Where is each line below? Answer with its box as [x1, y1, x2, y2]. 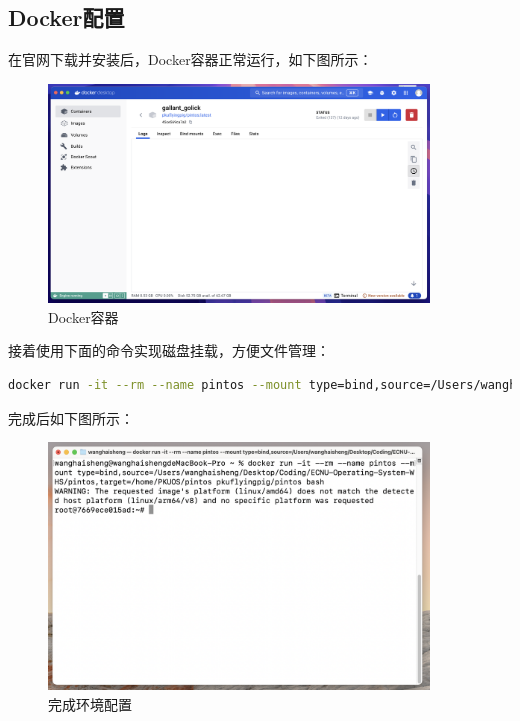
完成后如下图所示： [8, 407, 134, 428]
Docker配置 [8, 2, 125, 33]
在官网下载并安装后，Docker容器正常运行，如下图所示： [8, 49, 373, 70]
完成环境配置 [48, 694, 132, 715]
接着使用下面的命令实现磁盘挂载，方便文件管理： [8, 340, 330, 361]
